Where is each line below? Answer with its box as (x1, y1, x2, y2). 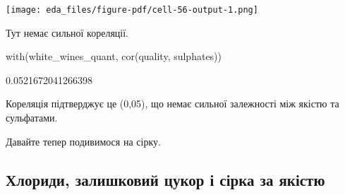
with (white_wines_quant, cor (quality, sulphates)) (6, 49, 222, 64)
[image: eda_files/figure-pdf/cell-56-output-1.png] (6, 5, 258, 15)
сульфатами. (6, 110, 58, 125)
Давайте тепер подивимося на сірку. (6, 134, 161, 148)
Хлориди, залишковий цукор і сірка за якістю (6, 168, 325, 190)
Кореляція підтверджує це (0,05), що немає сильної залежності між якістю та (6, 96, 339, 111)
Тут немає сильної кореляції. (6, 25, 129, 40)
